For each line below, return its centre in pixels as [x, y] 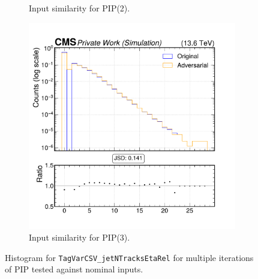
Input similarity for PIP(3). [79, 237]
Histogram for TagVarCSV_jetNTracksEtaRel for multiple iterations [129, 257]
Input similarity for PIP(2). [79, 8]
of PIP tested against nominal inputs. [74, 269]
